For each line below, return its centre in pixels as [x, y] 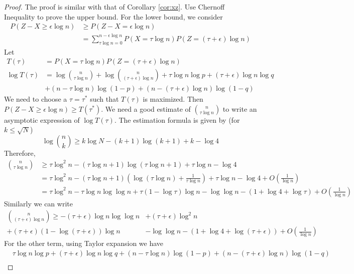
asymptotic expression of [42, 119]
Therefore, [20, 153]
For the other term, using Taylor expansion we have [84, 243]
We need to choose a [36, 99]
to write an [240, 108]
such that [104, 99]
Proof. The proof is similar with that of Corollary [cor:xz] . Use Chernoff [114, 7]
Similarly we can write [38, 203]
